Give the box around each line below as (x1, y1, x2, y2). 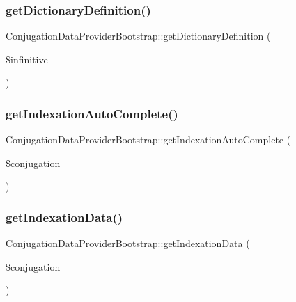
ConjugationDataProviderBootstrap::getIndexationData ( (6, 236, 250, 251)
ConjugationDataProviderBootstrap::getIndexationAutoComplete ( (6, 132, 291, 147)
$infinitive (6, 51, 48, 66)
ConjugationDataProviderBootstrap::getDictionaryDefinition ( (6, 29, 271, 43)
